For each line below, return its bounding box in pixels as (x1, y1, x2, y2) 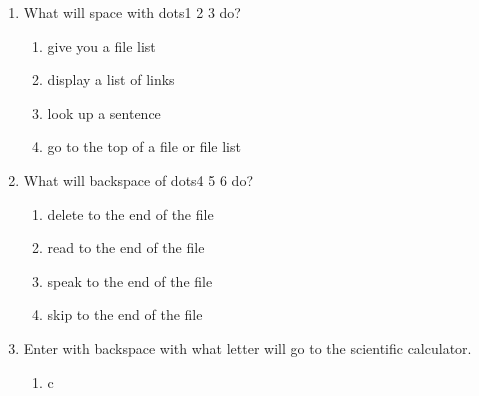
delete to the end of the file (47, 203, 214, 224)
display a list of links (47, 69, 175, 90)
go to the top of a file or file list (47, 136, 241, 157)
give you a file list (47, 35, 156, 56)
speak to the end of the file (47, 270, 213, 291)
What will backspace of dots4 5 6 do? (23, 169, 253, 190)
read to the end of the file (47, 237, 205, 258)
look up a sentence (47, 102, 161, 123)
